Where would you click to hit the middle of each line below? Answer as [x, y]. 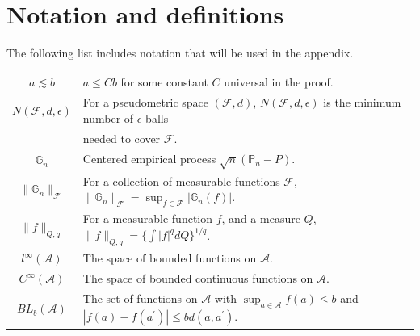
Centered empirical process [149, 158]
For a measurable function [148, 218]
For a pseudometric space [146, 102]
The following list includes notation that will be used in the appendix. [180, 53]
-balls [155, 118]
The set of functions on [140, 298]
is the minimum [362, 102]
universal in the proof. [279, 82]
